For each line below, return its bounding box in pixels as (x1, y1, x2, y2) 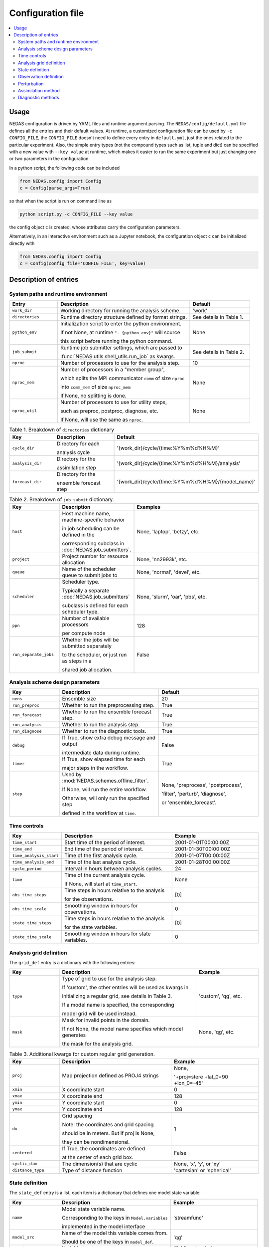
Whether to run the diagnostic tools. (62, 728, 146, 735)
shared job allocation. (62, 666, 113, 673)
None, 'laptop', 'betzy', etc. (136, 528, 200, 535)
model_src (12, 1235, 35, 1240)
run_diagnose (12, 728, 42, 734)
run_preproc (12, 702, 39, 708)
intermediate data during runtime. (62, 749, 141, 756)
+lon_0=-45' (174, 1079, 203, 1086)
